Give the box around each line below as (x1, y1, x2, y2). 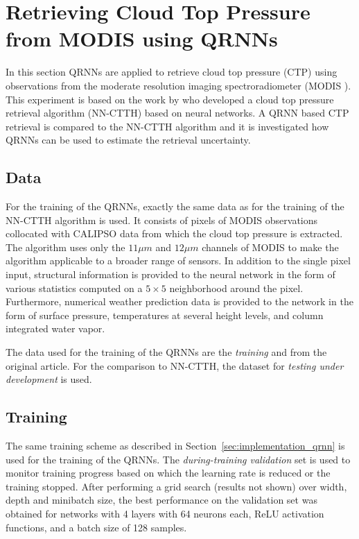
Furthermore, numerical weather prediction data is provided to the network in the (6, 294, 353, 309)
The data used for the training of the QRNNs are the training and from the (6, 345, 327, 359)
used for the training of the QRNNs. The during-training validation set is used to (6, 452, 351, 466)
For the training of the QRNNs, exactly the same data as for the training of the (6, 199, 344, 214)
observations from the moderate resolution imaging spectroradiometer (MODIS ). (6, 78, 351, 92)
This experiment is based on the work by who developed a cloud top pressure (6, 92, 334, 106)
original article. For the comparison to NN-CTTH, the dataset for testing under (6, 358, 344, 373)
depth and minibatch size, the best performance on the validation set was (6, 493, 317, 507)
